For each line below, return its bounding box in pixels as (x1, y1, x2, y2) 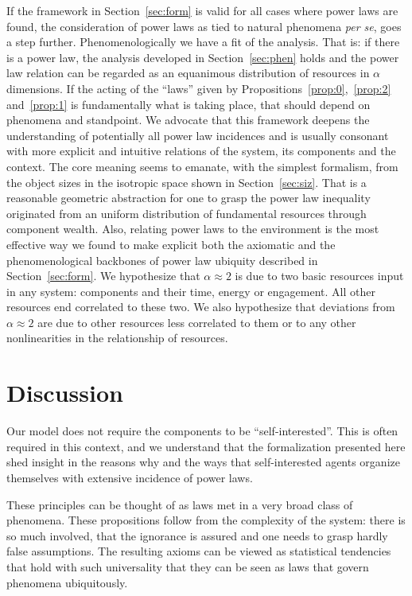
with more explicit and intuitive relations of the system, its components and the (6, 142, 396, 159)
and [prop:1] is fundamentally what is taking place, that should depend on (6, 95, 371, 112)
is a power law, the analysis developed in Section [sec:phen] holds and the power (6, 49, 399, 65)
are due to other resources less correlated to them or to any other (37, 314, 356, 330)
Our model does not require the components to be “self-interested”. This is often (6, 423, 398, 439)
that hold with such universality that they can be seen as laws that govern (6, 558, 369, 575)
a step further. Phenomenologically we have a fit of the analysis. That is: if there (6, 33, 400, 50)
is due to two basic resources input (235, 267, 404, 284)
